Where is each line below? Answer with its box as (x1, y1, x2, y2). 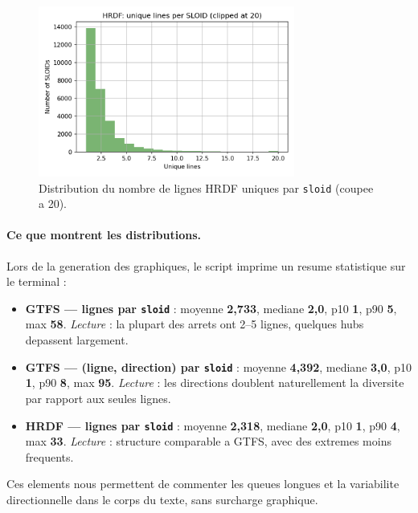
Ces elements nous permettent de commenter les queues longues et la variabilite (6, 475, 400, 492)
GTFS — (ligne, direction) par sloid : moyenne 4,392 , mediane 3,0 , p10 (25, 358, 412, 375)
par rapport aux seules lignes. (25, 389, 171, 406)
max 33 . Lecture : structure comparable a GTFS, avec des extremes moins (25, 433, 391, 450)
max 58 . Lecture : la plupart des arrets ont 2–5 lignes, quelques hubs (25, 316, 364, 332)
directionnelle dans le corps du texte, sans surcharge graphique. (6, 491, 318, 507)
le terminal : (6, 273, 67, 290)
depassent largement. (25, 332, 129, 348)
